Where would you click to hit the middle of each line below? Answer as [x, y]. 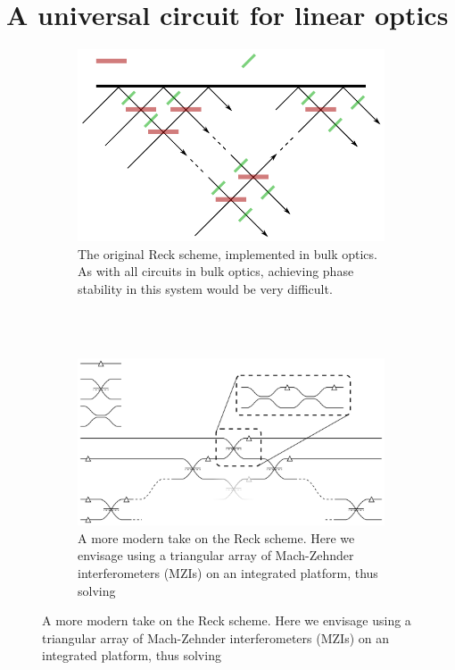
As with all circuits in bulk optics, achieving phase [216, 271]
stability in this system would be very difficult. [205, 288]
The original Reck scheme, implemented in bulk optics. [227, 253]
